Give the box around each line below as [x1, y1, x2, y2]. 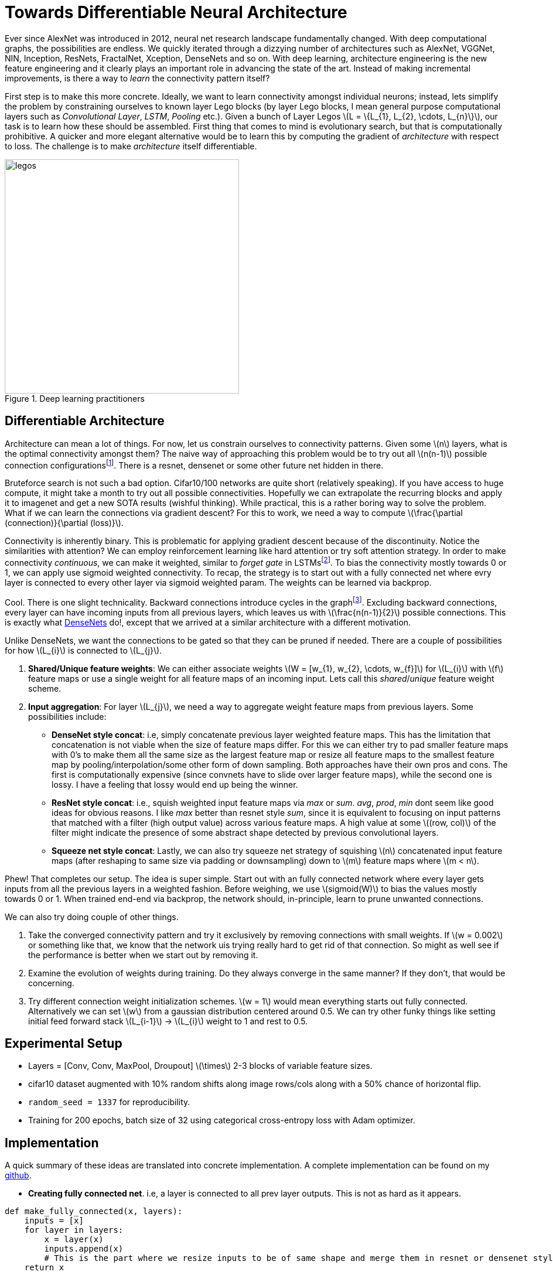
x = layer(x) [44, 1235, 104, 1245]
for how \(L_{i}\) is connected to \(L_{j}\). [5, 645, 162, 655]
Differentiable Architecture [5, 413, 165, 429]
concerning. [28, 977, 74, 988]
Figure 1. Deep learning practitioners [5, 393, 145, 404]
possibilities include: [28, 711, 107, 722]
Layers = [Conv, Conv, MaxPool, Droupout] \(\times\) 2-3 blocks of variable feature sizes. [28, 1061, 373, 1071]
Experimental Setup [5, 1035, 122, 1051]
